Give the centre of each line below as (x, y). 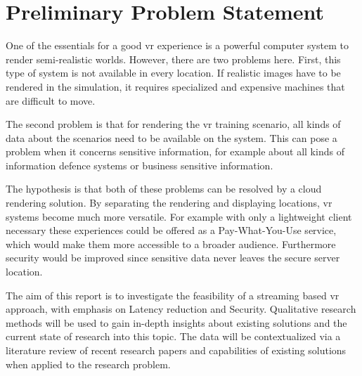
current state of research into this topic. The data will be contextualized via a (173, 336)
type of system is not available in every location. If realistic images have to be (173, 73)
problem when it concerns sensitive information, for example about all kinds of (175, 151)
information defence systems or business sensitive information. (140, 165)
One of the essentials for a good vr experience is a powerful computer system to (177, 45)
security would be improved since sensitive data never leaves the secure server (173, 258)
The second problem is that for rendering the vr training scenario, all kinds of (173, 124)
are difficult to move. (51, 100)
